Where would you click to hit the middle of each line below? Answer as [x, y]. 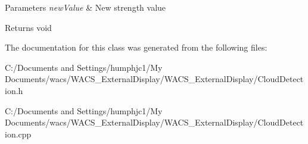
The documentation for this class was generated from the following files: [136, 47]
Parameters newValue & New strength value [85, 7]
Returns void [28, 27]
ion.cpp [18, 134]
